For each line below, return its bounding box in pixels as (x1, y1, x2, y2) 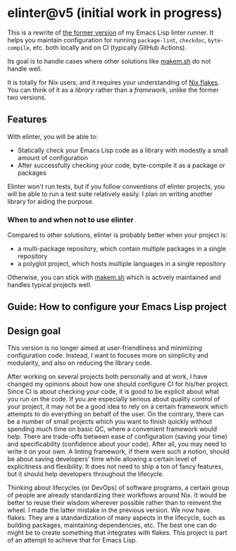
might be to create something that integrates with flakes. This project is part (7, 528, 228, 537)
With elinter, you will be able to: (7, 132, 99, 140)
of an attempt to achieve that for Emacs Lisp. (7, 536, 137, 545)
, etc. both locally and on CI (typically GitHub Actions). (29, 43, 187, 52)
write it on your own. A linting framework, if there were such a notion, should (7, 447, 230, 456)
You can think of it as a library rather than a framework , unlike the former (7, 85, 220, 94)
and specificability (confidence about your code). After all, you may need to (7, 440, 227, 449)
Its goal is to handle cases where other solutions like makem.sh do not (7, 56, 211, 65)
